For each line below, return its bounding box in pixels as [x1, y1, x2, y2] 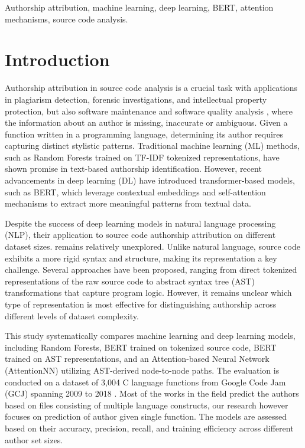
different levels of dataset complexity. [5, 309, 139, 322]
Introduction [5, 47, 110, 71]
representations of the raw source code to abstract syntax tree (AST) [5, 274, 255, 287]
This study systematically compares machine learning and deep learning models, [5, 329, 296, 342]
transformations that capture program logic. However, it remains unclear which [5, 286, 292, 299]
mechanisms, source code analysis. [5, 12, 128, 25]
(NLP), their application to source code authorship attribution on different [5, 228, 276, 241]
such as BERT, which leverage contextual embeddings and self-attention [5, 185, 266, 198]
